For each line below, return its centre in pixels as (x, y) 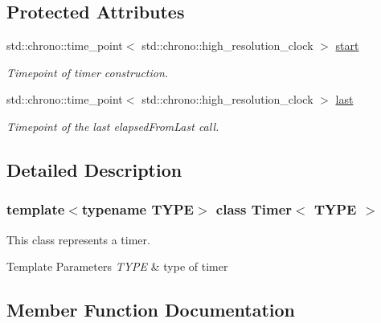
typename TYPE (137, 209)
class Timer (254, 209)
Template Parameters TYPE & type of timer (117, 266)
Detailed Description (94, 169)
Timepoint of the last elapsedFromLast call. (113, 126)
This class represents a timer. (78, 239)
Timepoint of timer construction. (88, 72)
